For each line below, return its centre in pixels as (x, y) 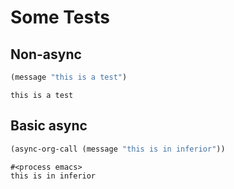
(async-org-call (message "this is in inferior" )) (118, 149)
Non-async (46, 54)
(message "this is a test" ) (69, 77)
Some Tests (60, 17)
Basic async (49, 126)
